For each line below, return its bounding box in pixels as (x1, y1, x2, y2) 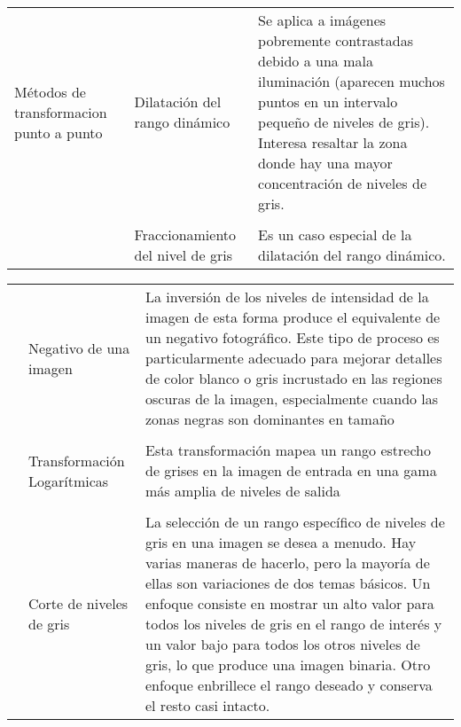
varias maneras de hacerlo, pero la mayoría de (145, 552, 430, 573)
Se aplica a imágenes (258, 10, 387, 30)
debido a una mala (258, 51, 373, 71)
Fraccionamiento (134, 224, 237, 245)
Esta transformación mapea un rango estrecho (145, 440, 431, 460)
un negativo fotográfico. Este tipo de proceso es (145, 327, 440, 348)
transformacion (14, 101, 107, 122)
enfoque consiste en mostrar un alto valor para (145, 593, 434, 614)
